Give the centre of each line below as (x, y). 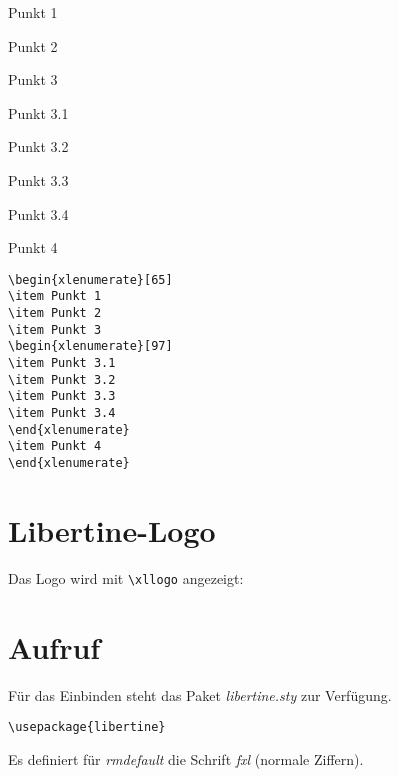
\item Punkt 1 (55, 296)
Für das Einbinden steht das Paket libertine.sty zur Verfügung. (200, 694)
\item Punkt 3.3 (62, 396)
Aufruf (54, 646)
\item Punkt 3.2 (62, 379)
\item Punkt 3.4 (62, 413)
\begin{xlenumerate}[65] (90, 279)
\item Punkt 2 (55, 313)
